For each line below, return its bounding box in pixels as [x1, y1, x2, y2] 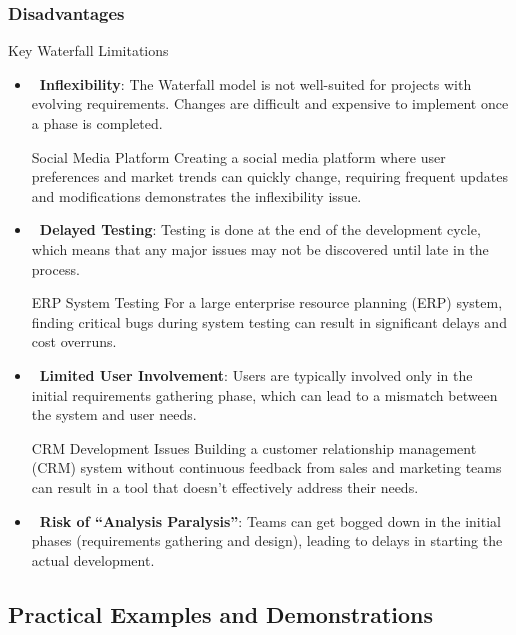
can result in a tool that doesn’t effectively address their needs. [31, 476, 419, 497]
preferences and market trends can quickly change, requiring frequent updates [31, 166, 508, 187]
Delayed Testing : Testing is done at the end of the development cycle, [39, 219, 481, 240]
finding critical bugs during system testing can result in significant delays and [31, 311, 507, 332]
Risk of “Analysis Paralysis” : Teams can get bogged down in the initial [39, 510, 501, 531]
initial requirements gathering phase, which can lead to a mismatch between [31, 384, 498, 405]
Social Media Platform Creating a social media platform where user [31, 146, 446, 167]
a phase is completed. [31, 113, 163, 133]
